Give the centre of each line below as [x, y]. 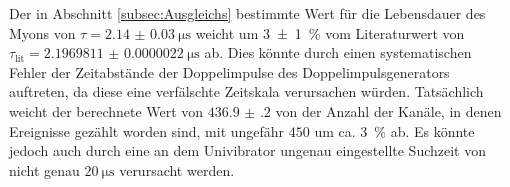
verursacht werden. [177, 169]
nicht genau [44, 169]
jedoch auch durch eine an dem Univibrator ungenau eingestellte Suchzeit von [247, 150]
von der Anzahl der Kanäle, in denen [388, 110]
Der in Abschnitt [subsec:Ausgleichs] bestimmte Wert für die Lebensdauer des [247, 13]
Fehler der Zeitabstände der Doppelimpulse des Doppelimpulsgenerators [229, 71]
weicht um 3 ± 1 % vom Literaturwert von [330, 32]
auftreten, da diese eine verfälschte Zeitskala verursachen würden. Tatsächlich [246, 91]
